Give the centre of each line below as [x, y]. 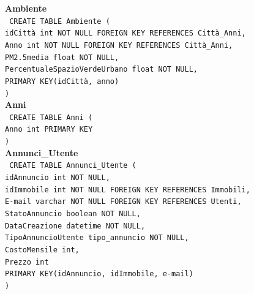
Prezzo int [27, 262]
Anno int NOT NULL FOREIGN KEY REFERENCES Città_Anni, [119, 45]
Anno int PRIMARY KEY [49, 130]
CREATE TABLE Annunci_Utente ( [73, 166]
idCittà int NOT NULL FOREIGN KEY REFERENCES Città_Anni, [125, 33]
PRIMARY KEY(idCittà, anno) [62, 81]
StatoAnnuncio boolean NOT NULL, [73, 213]
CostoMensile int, [42, 250]
